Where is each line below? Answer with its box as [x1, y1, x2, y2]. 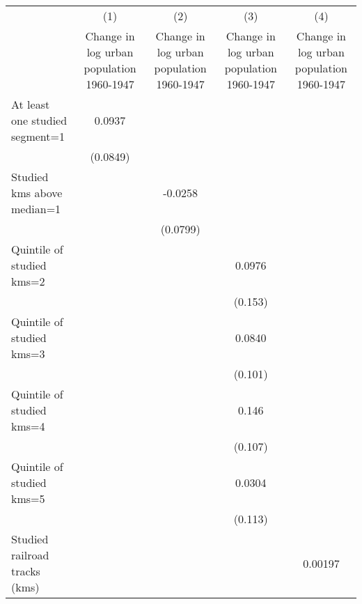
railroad [11, 547, 49, 563]
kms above [11, 185, 63, 201]
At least [11, 96, 50, 112]
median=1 [11, 201, 61, 217]
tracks [11, 563, 40, 579]
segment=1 [11, 128, 65, 144]
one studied [11, 112, 68, 128]
